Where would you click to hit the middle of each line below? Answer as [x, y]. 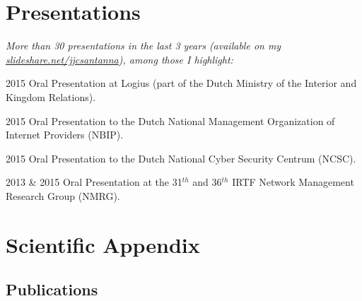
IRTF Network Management [293, 182]
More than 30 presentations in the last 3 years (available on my [144, 46]
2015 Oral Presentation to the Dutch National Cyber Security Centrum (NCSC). [181, 158]
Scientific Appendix [103, 244]
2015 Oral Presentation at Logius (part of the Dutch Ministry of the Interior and [181, 83]
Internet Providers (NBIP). [65, 135]
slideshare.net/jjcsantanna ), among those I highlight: [119, 59]
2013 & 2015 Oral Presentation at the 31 [94, 182]
